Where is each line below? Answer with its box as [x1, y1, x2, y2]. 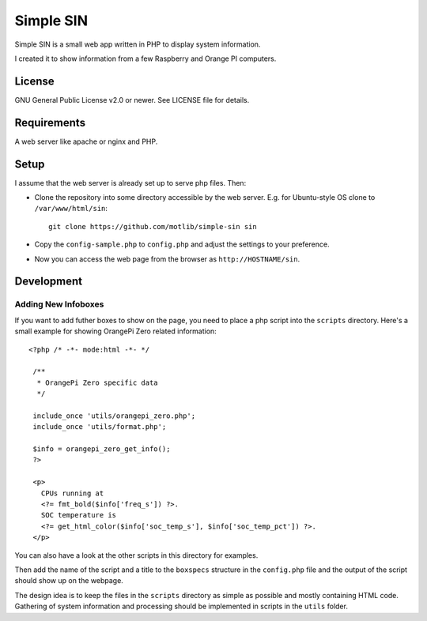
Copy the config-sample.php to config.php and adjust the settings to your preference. [34, 239, 330, 249]
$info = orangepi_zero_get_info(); [32, 445, 171, 454]
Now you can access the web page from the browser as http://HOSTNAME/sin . [34, 254, 300, 264]
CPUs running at [40, 488, 104, 498]
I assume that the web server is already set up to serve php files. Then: [14, 178, 247, 187]
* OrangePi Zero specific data [36, 378, 158, 387]
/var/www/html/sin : [34, 204, 108, 213]
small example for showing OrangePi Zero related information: [14, 326, 217, 336]
